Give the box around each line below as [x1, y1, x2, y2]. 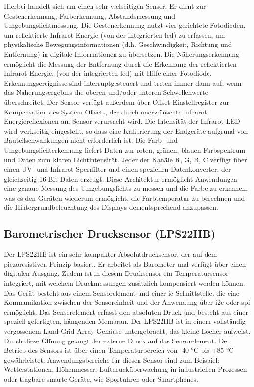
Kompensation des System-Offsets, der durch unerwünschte [4, 106, 182, 116]
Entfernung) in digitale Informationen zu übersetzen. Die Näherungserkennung [4, 48, 240, 59]
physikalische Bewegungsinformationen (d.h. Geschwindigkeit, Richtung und [4, 39, 232, 49]
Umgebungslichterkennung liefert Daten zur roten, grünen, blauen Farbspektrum [4, 144, 246, 155]
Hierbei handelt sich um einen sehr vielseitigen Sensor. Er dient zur [4, 1, 206, 11]
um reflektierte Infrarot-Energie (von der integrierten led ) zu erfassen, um [4, 29, 225, 40]
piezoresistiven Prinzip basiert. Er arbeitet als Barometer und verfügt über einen [4, 258, 246, 269]
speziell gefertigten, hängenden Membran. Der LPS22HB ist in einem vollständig [4, 316, 246, 326]
